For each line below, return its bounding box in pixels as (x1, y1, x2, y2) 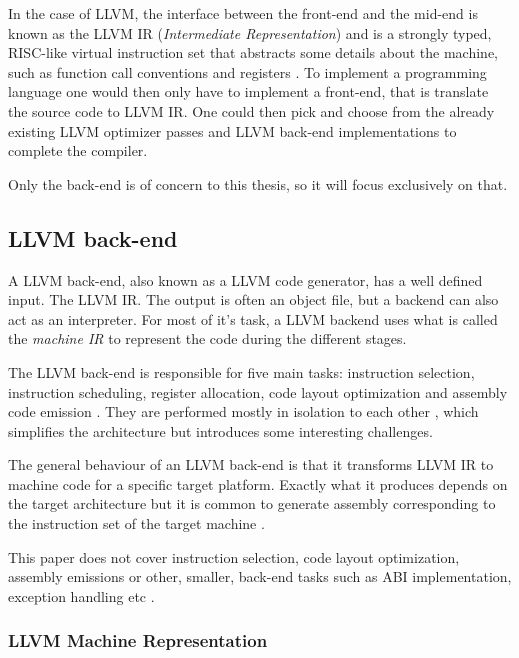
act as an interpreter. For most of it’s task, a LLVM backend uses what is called (8, 308, 498, 329)
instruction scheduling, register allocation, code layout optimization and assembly (8, 381, 508, 402)
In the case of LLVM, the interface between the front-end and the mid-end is (8, 3, 478, 23)
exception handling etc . (8, 585, 155, 606)
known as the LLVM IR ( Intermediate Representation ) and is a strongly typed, (8, 22, 492, 43)
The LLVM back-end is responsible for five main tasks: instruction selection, (8, 361, 475, 382)
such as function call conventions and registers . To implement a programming (8, 61, 487, 82)
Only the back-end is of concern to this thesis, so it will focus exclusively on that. (8, 173, 508, 194)
